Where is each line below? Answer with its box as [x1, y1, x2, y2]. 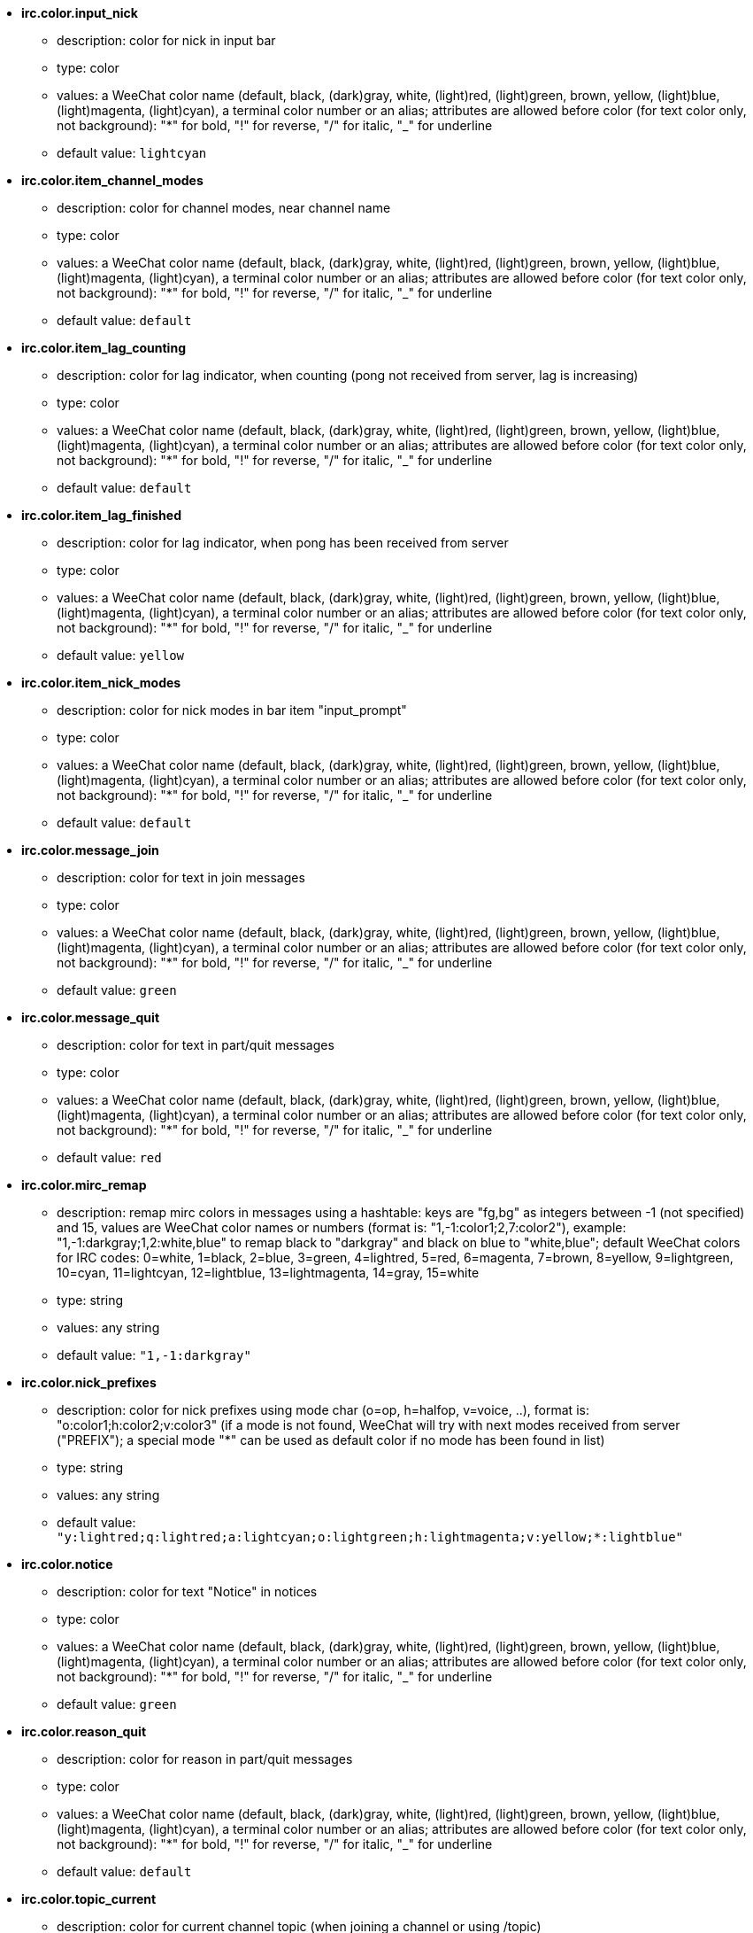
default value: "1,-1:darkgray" [57, 1347, 251, 1362]
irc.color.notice [21, 1556, 113, 1572]
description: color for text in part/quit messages [57, 1037, 334, 1052]
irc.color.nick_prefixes [21, 1375, 157, 1390]
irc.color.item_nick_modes [21, 675, 181, 690]
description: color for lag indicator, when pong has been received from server [57, 535, 509, 550]
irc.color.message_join [21, 842, 159, 858]
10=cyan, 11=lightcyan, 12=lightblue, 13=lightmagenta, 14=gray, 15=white [57, 1265, 480, 1280]
